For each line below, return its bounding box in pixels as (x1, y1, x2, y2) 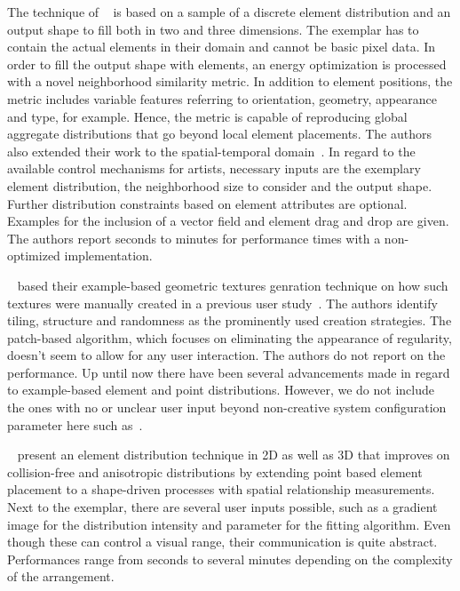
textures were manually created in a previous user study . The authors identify (7, 293, 438, 312)
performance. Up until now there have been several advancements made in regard (7, 363, 450, 381)
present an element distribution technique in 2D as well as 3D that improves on (17, 445, 450, 464)
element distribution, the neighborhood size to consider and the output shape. (7, 176, 432, 195)
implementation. (64, 246, 153, 265)
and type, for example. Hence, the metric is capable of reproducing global (7, 107, 408, 125)
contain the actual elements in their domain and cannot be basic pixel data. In (7, 37, 436, 56)
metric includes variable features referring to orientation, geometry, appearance (7, 89, 437, 108)
